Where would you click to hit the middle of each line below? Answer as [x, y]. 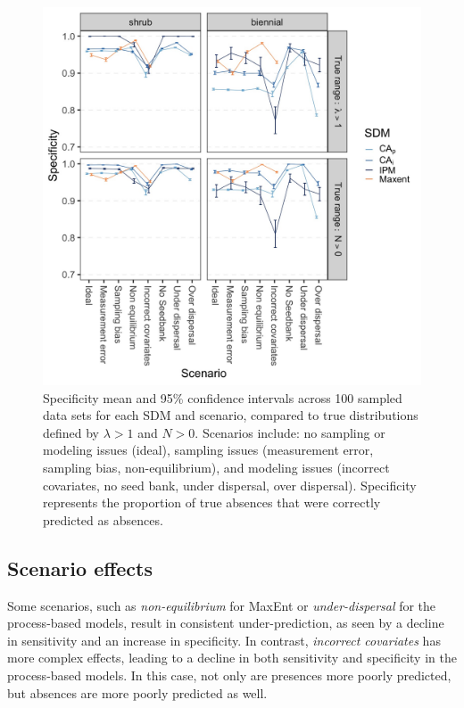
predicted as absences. [103, 519]
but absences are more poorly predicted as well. [137, 692]
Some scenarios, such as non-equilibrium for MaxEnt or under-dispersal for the [222, 605]
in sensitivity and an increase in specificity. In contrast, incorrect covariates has [224, 640]
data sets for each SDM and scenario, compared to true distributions [231, 415]
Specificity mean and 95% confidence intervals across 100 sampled [223, 397]
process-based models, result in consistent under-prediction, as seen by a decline [226, 623]
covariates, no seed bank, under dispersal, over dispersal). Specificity [230, 485]
